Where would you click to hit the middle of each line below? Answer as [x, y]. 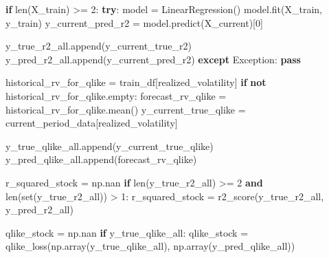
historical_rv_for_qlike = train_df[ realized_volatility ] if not [136, 82]
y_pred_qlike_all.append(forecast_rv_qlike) [101, 159]
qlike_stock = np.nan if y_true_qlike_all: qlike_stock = [127, 232]
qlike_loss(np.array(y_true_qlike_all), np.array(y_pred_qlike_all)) [150, 246]
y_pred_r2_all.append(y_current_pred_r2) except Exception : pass [153, 59]
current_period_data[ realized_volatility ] [92, 123]
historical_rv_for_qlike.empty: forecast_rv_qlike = [116, 95]
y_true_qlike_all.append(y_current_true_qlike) [110, 146]
